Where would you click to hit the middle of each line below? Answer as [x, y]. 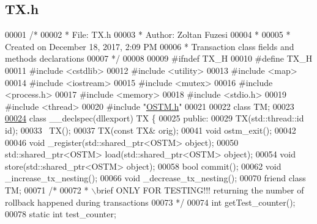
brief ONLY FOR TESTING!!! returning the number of [200, 190]
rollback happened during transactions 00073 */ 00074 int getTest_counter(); [150, 202]
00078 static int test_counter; [61, 214]
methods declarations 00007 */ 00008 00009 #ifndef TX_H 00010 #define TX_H [159, 58]
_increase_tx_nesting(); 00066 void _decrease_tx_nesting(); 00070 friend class [155, 178]
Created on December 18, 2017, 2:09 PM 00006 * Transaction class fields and [150, 46]
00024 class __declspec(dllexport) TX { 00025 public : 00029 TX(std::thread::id [155, 118]
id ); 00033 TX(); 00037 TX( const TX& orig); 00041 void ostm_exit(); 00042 [151, 130]
